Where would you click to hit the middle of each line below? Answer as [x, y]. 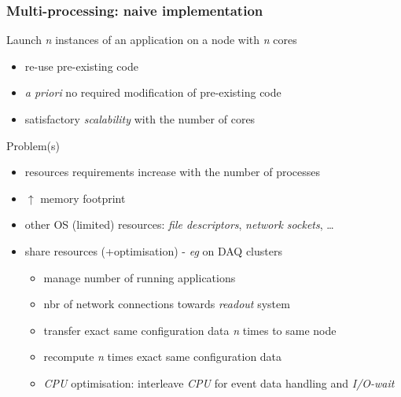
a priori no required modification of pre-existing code [153, 92]
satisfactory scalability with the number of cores [140, 119]
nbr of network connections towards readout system [167, 304]
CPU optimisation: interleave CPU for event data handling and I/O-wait [219, 382]
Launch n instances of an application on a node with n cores [152, 40]
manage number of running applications [140, 277]
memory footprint [83, 198]
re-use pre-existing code [81, 66]
